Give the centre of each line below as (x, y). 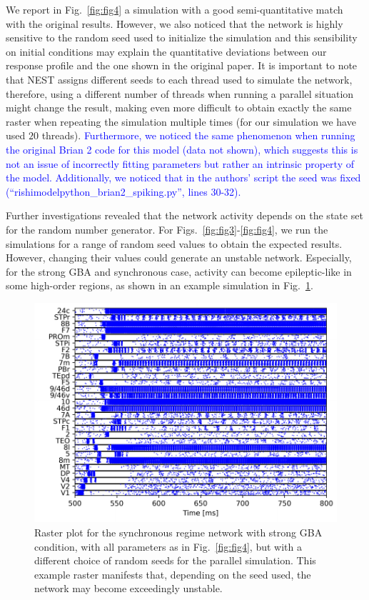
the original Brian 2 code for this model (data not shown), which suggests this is (182, 149)
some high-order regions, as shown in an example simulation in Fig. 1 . (160, 285)
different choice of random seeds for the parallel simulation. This (175, 560)
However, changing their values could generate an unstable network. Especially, (179, 257)
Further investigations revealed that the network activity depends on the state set (184, 215)
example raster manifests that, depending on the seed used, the (173, 574)
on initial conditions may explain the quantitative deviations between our (166, 51)
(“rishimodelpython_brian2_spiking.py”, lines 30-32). (123, 191)
